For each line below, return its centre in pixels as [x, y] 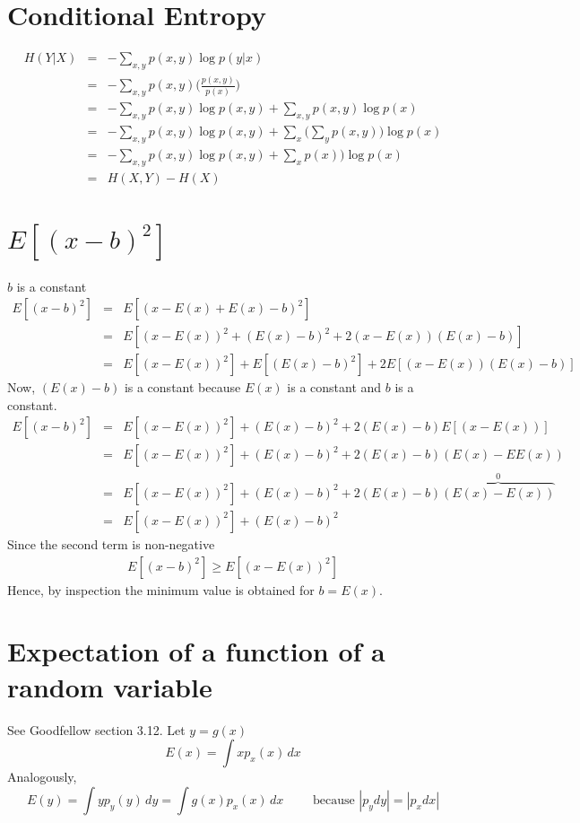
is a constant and [334, 387]
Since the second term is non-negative [111, 543]
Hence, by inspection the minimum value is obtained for [161, 589]
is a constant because [182, 387]
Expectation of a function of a [196, 651]
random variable [110, 686]
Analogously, [42, 777]
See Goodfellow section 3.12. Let [96, 729]
